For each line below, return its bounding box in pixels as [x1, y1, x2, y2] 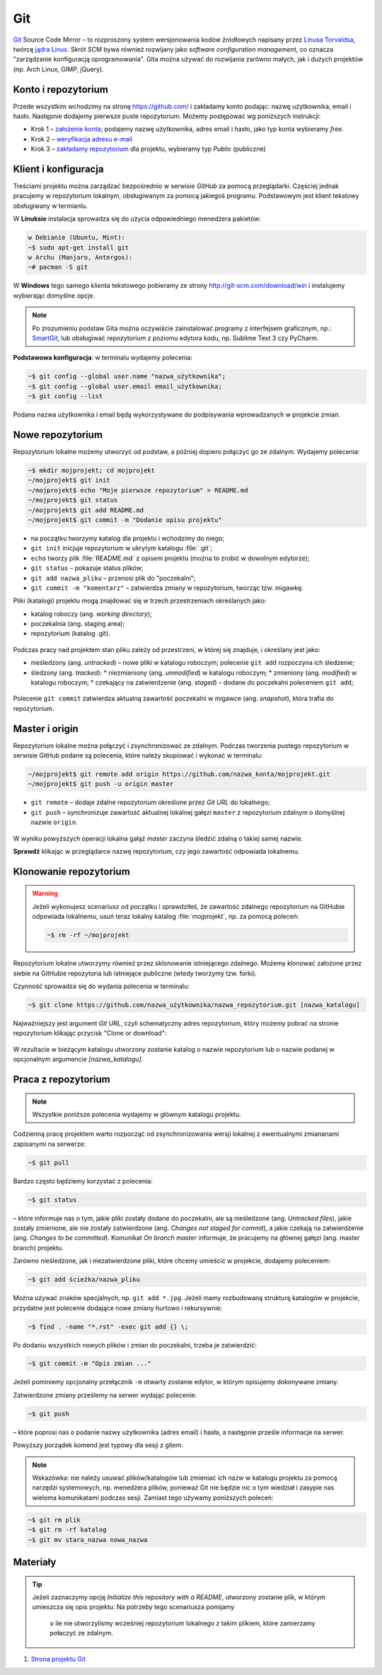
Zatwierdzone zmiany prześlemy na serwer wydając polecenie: [13, 1391, 197, 1399]
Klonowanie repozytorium [13, 865, 130, 877]
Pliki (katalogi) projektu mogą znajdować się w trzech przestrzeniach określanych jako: [13, 596, 267, 605]
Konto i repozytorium [13, 83, 109, 95]
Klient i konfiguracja [13, 163, 104, 175]
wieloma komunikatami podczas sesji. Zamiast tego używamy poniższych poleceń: [32, 1493, 274, 1502]
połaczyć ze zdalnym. [50, 1629, 113, 1638]
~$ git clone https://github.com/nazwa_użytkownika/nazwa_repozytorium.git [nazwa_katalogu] [28, 1001, 360, 1009]
